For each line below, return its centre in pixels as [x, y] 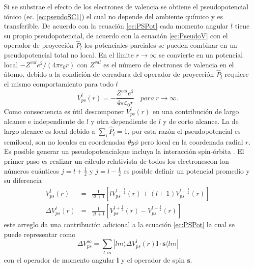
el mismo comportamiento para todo [59, 84]
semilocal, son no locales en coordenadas [65, 141]
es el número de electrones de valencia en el [169, 64]
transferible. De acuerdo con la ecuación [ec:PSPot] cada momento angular [116, 26]
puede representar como [40, 234]
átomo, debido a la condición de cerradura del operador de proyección [109, 74]
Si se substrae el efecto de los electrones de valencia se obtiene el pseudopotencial [126, 6]
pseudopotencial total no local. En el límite [69, 55]
